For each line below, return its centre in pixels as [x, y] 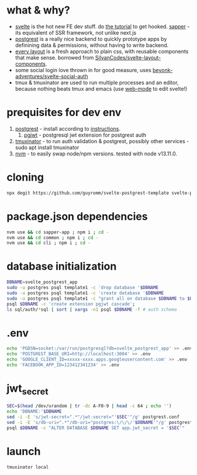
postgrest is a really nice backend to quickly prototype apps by [91, 39]
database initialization [62, 267]
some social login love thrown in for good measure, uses [83, 70]
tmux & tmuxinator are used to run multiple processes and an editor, [97, 82]
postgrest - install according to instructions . [68, 128]
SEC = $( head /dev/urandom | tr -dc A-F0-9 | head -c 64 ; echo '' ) [89, 406]
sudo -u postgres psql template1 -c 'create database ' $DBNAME [85, 293]
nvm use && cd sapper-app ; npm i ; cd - [58, 232]
